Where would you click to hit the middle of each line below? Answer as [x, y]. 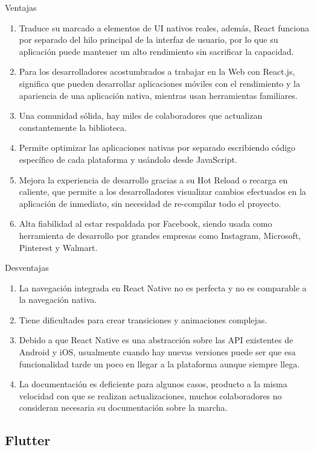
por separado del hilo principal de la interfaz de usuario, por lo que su [149, 40]
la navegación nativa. [58, 299]
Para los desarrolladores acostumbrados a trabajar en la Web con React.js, [157, 71]
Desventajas [27, 268]
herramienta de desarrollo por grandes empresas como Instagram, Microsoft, [160, 235]
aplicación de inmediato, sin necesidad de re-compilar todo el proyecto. [150, 203]
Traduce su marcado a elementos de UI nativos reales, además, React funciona [164, 27]
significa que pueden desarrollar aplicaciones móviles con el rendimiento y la [159, 83]
